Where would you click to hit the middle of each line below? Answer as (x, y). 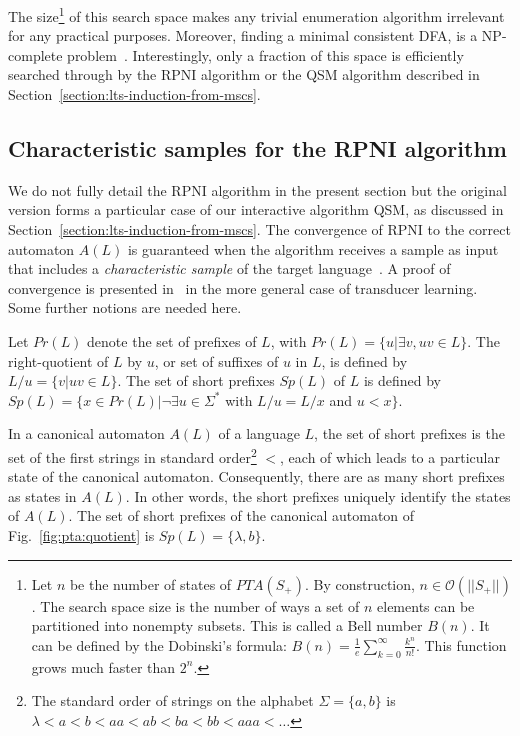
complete (35, 54)
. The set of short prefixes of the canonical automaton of (241, 515)
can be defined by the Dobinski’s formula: (159, 644)
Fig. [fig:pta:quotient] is (81, 534)
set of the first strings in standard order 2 (132, 455)
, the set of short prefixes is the (409, 433)
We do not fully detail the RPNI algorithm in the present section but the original (257, 189)
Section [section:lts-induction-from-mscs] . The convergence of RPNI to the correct (259, 229)
